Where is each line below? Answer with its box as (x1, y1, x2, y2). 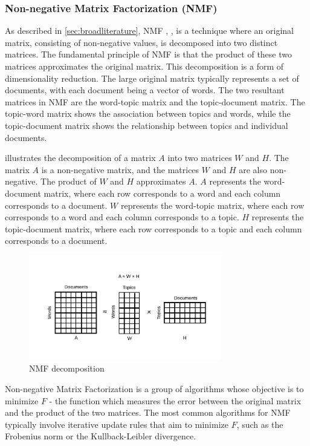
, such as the (236, 418, 283, 430)
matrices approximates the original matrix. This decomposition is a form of (5, 60, 284, 72)
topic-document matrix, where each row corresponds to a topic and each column (5, 222, 302, 235)
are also (239, 163, 267, 175)
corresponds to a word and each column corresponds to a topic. (5, 211, 239, 223)
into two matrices (167, 151, 232, 164)
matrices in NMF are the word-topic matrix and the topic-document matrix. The (5, 95, 305, 108)
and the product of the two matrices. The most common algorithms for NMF (5, 406, 291, 419)
